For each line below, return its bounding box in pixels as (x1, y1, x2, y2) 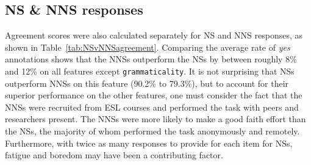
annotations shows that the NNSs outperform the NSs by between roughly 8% (5, 53, 297, 65)
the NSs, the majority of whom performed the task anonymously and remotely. (5, 125, 300, 137)
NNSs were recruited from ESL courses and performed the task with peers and (5, 100, 299, 113)
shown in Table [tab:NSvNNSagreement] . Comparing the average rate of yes (5, 40, 290, 53)
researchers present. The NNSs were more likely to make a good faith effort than (5, 112, 306, 125)
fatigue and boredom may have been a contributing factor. (5, 148, 223, 161)
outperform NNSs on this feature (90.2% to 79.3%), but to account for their (5, 76, 289, 89)
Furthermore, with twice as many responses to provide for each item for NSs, (5, 136, 293, 149)
